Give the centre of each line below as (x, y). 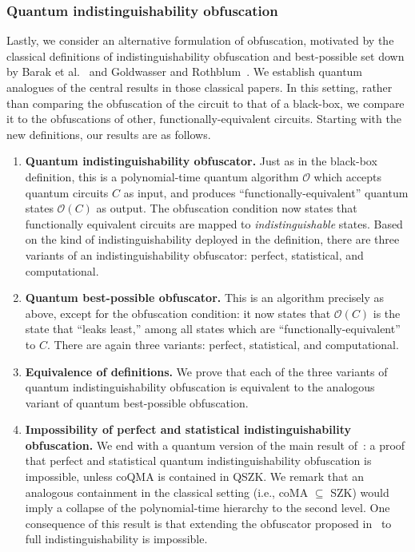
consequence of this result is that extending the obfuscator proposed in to (208, 523)
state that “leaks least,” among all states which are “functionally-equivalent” (213, 329)
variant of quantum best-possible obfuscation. (137, 402)
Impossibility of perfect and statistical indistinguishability (188, 429)
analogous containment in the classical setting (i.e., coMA (167, 492)
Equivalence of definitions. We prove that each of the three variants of (206, 371)
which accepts (348, 176)
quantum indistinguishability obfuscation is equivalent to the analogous (200, 387)
